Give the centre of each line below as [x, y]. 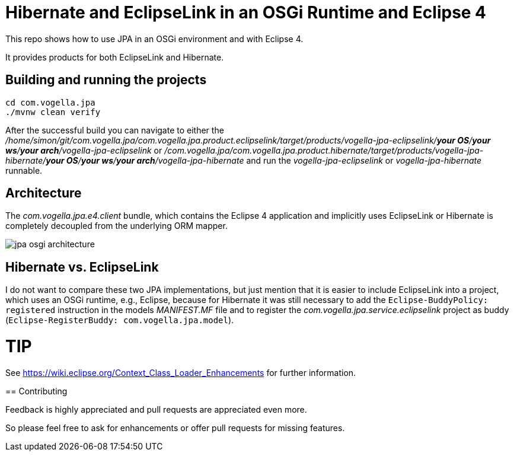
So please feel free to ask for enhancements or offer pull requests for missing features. [175, 428]
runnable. [24, 170]
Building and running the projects [106, 80]
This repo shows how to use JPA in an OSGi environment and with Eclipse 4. [154, 39]
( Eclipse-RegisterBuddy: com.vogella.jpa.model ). [120, 320]
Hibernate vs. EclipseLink [82, 267]
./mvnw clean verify [53, 112]
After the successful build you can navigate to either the [115, 130]
